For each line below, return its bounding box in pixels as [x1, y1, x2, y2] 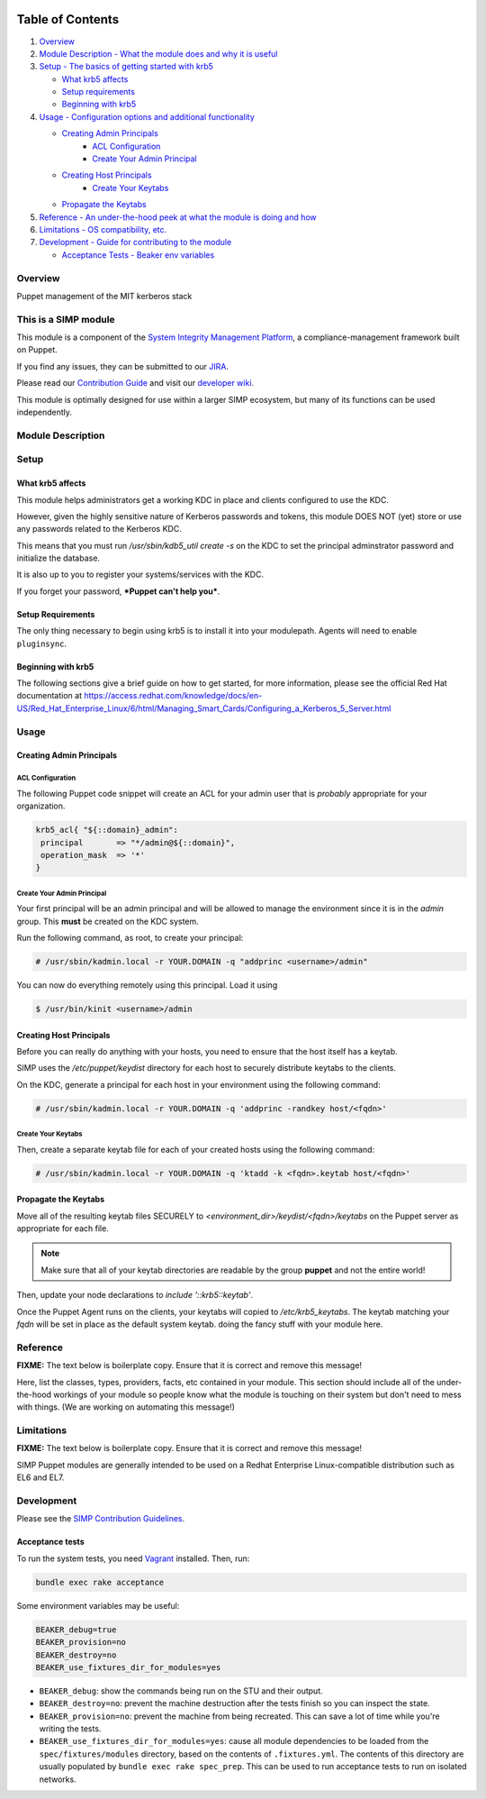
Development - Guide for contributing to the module [39, 237, 232, 248]
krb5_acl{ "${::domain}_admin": [35, 825, 179, 836]
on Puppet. [16, 344, 58, 355]
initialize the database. [16, 552, 101, 563]
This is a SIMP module [16, 313, 116, 325]
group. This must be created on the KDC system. [16, 916, 200, 927]
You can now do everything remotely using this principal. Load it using [16, 980, 278, 991]
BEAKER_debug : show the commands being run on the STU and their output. [39, 1685, 323, 1696]
